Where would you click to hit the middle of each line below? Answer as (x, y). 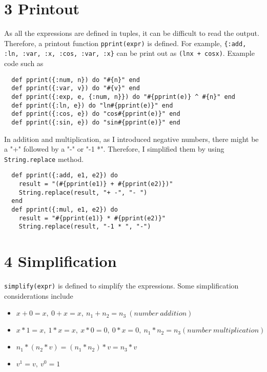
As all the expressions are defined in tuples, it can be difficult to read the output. (132, 33)
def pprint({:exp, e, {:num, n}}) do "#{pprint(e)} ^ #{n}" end (124, 97)
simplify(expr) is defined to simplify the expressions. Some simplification (121, 286)
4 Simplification (60, 261)
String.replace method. (44, 159)
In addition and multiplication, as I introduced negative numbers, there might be (131, 139)
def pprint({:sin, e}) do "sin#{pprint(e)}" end (96, 122)
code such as (24, 63)
